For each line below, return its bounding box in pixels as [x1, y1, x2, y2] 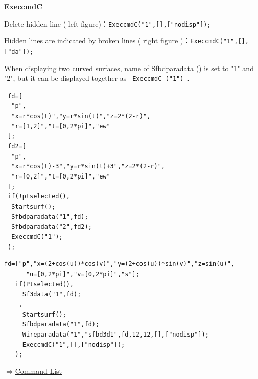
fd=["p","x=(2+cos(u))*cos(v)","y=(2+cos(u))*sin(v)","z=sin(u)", [4, 260, 235, 268]
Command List [15, 365, 62, 376]
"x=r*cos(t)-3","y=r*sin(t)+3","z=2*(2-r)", [11, 163, 165, 170]
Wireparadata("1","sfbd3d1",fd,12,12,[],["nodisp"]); [22, 330, 209, 338]
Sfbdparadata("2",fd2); [11, 223, 92, 231]
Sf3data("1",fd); [22, 291, 81, 298]
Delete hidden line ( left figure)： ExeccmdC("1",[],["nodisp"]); [4, 18, 211, 29]
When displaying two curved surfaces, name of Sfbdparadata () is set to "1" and [4, 62, 254, 73]
